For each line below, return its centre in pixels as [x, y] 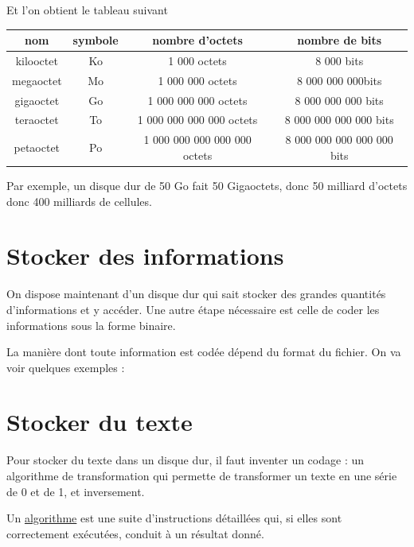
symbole [96, 40]
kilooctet [37, 60]
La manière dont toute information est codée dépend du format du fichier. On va [204, 352]
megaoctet [37, 80]
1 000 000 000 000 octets [197, 120]
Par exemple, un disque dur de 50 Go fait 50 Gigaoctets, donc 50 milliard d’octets [207, 185]
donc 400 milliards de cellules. [79, 201]
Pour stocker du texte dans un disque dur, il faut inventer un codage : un [186, 460]
